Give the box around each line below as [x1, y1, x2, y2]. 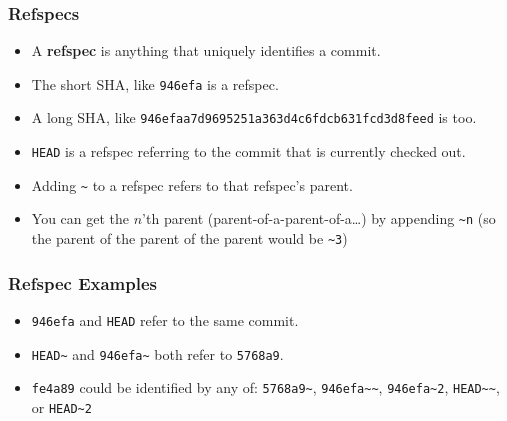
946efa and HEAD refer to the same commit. [31, 309, 299, 330]
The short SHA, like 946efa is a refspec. [31, 73, 279, 94]
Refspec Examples [8, 270, 157, 295]
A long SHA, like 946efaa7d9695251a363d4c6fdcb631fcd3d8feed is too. [31, 107, 477, 128]
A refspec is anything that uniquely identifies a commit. [31, 40, 381, 61]
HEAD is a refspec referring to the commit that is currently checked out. [31, 141, 466, 162]
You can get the [31, 208, 130, 229]
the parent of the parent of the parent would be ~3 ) [31, 228, 348, 249]
